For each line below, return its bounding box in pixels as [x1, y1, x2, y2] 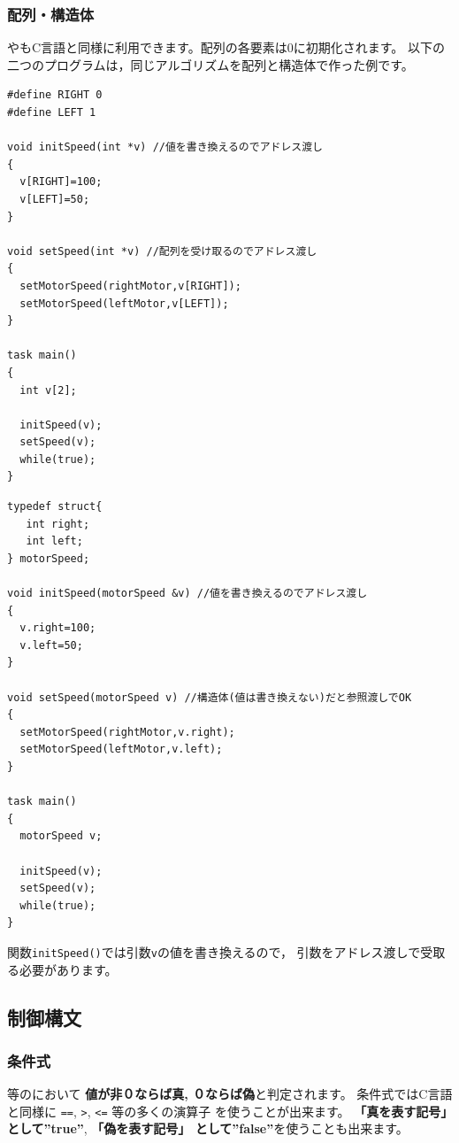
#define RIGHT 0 [7, 89, 103, 102]
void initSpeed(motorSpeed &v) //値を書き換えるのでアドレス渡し [7, 587, 368, 600]
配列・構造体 [7, 3, 95, 25]
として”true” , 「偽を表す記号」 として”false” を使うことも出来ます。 [7, 1119, 409, 1138]
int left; [26, 535, 83, 548]
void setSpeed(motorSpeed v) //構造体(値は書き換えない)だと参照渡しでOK [7, 691, 412, 704]
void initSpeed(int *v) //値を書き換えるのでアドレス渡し [7, 141, 323, 154]
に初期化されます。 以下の [293, 38, 445, 57]
